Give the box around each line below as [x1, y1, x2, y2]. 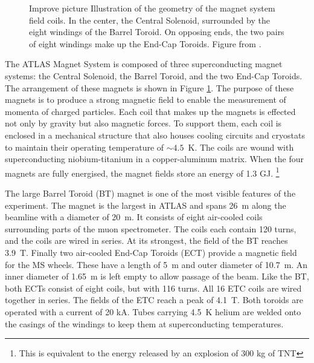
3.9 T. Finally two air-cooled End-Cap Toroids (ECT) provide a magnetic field [5, 246, 297, 258]
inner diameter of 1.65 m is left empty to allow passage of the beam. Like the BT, [5, 270, 309, 283]
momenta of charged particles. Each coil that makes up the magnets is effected [5, 105, 296, 117]
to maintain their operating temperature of [5, 140, 164, 153]
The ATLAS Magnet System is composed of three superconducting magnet [5, 57, 283, 70]
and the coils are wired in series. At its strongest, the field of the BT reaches [5, 234, 288, 247]
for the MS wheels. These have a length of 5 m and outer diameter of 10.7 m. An [5, 258, 308, 270]
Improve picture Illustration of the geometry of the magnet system [29, 2, 275, 14]
